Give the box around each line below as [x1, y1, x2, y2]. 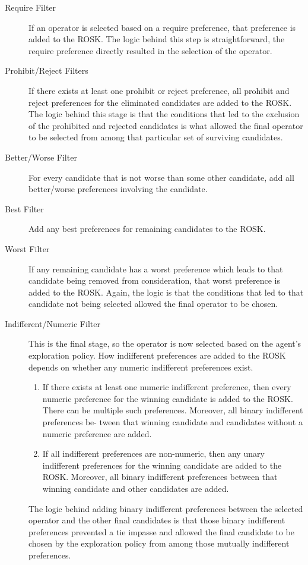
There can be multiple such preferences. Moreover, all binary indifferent [42, 404, 303, 416]
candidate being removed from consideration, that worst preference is [28, 274, 280, 287]
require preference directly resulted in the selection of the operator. [28, 44, 272, 56]
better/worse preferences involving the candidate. [28, 183, 208, 195]
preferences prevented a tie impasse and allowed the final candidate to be [28, 525, 294, 538]
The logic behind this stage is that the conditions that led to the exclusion [28, 108, 300, 120]
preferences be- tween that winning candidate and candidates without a [42, 416, 303, 428]
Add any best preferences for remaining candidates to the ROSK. [28, 222, 266, 235]
